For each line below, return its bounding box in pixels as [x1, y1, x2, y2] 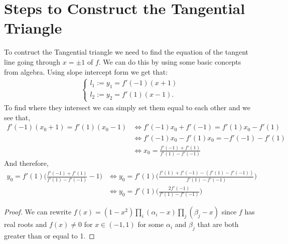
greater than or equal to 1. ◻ [4, 230, 95, 241]
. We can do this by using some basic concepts [98, 56, 241, 67]
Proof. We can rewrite [4, 206, 72, 217]
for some [137, 219, 164, 229]
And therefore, [4, 158, 49, 168]
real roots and [4, 219, 47, 229]
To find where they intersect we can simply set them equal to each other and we [4, 102, 251, 113]
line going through [4, 56, 61, 67]
